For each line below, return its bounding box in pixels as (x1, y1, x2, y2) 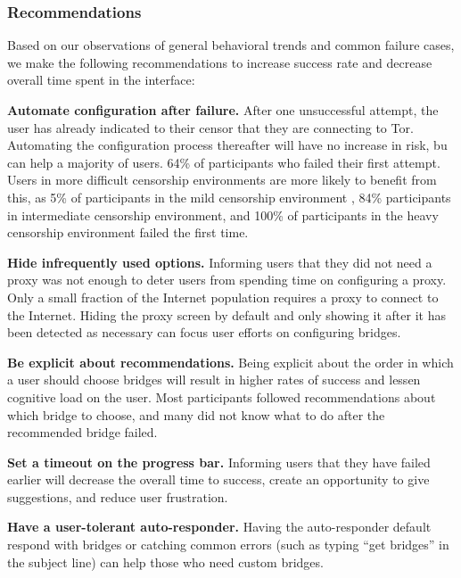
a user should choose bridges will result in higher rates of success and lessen (7, 370, 421, 389)
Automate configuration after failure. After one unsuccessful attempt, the (7, 101, 439, 119)
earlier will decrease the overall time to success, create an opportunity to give (7, 470, 430, 489)
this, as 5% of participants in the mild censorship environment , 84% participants (7, 187, 451, 206)
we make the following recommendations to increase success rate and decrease (7, 53, 432, 71)
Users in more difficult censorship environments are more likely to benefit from (7, 170, 437, 189)
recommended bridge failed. (7, 423, 158, 442)
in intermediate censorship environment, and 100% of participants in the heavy (7, 205, 439, 224)
